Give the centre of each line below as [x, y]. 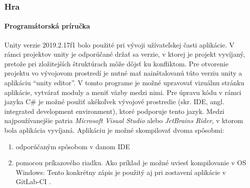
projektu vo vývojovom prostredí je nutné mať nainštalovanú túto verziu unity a [123, 73]
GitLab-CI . [33, 181]
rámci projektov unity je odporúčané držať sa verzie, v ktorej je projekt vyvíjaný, [125, 54]
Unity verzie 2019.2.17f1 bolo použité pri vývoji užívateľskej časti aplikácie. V [119, 44]
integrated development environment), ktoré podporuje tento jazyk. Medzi [114, 111]
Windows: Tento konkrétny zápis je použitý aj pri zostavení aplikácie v [121, 172]
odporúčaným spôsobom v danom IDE [73, 146]
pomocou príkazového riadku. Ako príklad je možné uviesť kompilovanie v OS [131, 163]
